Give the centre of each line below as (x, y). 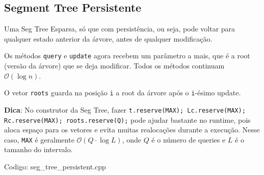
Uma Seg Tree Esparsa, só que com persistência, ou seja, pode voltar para (120, 29)
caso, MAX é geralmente (39, 139)
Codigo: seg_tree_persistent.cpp (55, 167)
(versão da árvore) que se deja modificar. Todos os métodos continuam (114, 66)
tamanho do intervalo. (38, 149)
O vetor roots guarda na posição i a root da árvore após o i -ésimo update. (123, 93)
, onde (131, 139)
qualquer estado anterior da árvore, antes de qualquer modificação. (108, 38)
